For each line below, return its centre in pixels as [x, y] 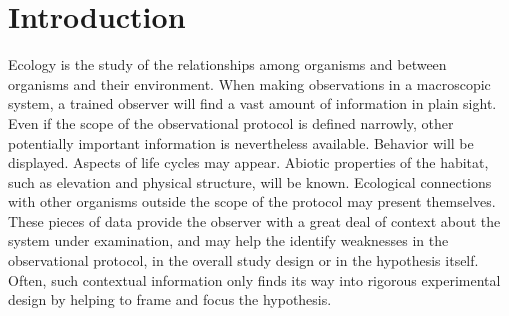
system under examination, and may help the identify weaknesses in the [228, 240]
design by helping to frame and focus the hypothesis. [170, 299]
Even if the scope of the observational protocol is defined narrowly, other [231, 122]
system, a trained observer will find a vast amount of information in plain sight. [252, 103]
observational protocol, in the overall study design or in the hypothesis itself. [243, 260]
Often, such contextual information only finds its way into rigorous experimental [254, 279]
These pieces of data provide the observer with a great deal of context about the [254, 220]
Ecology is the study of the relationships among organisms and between [227, 64]
